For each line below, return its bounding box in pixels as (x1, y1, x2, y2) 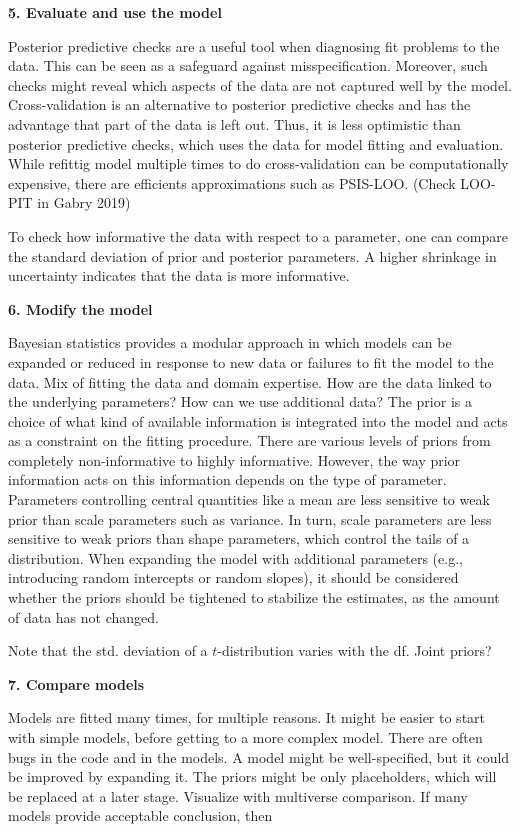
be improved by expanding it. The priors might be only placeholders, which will (8, 766, 497, 787)
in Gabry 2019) (37, 192, 131, 213)
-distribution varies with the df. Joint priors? (217, 640, 492, 661)
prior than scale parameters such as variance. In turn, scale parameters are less (8, 508, 492, 529)
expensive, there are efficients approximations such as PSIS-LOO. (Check (8, 172, 456, 193)
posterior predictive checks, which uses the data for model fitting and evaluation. (8, 133, 504, 154)
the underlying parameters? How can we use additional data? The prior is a (8, 391, 472, 412)
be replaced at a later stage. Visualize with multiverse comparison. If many (8, 785, 468, 806)
